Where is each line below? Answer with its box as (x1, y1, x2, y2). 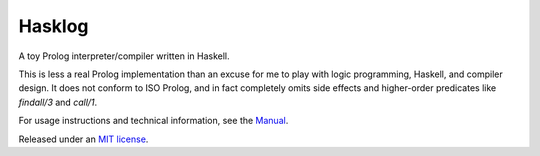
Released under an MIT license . (18, 133, 149, 145)
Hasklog (18, 15, 89, 37)
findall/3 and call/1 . (18, 96, 98, 108)
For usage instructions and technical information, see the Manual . (18, 115, 289, 127)
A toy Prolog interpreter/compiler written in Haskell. (18, 50, 230, 62)
